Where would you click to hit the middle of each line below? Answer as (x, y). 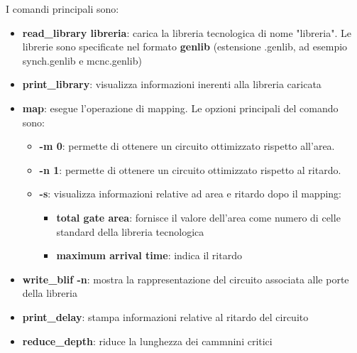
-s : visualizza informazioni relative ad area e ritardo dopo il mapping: (191, 194)
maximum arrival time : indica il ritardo (149, 255)
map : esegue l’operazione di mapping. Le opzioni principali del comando (180, 108)
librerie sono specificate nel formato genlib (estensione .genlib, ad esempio (185, 47)
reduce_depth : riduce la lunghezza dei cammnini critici (147, 341)
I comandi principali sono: (62, 9)
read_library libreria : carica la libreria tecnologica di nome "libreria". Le (187, 32)
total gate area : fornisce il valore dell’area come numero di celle (198, 217)
